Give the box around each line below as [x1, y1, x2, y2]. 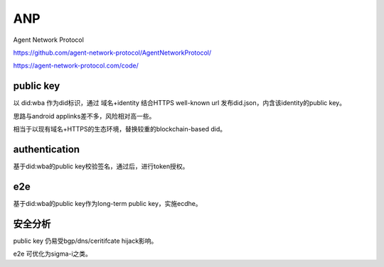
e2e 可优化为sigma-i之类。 [13, 249, 92, 258]
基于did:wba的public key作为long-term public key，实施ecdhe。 [13, 199, 202, 207]
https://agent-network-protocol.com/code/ [13, 61, 139, 70]
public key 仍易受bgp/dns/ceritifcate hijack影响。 [13, 236, 158, 245]
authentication [13, 143, 80, 156]
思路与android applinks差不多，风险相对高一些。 [13, 111, 156, 120]
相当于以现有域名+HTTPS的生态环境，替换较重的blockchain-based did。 [13, 125, 227, 133]
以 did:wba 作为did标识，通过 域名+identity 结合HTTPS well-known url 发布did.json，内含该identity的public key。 [13, 99, 346, 107]
